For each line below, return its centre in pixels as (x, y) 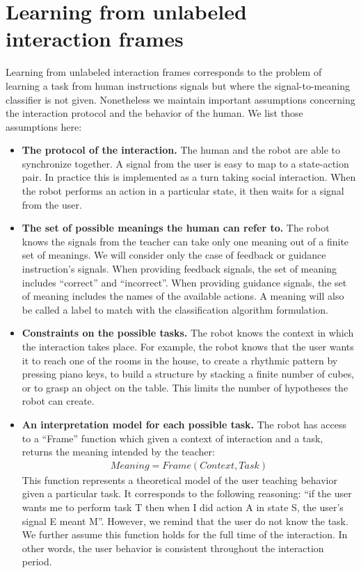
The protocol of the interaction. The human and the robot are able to (181, 150)
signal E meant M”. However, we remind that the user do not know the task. (185, 520)
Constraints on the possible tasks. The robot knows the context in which (188, 333)
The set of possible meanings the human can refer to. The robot (176, 228)
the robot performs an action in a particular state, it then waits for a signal (183, 191)
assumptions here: (44, 126)
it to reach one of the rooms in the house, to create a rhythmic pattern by (180, 360)
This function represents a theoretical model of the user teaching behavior (179, 479)
